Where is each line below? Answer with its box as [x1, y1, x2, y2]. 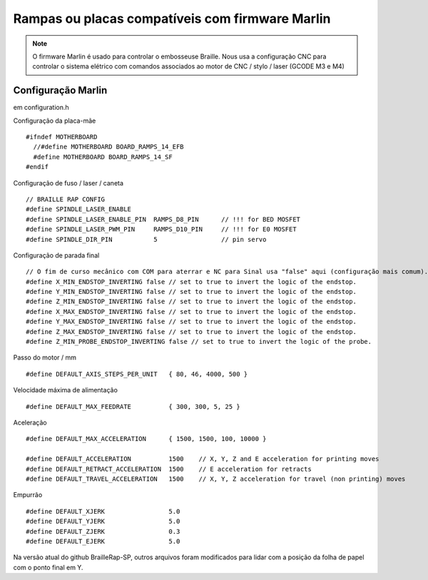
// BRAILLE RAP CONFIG [26, 195, 106, 203]
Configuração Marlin [13, 84, 108, 96]
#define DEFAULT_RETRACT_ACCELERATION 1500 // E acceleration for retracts [26, 464, 312, 473]
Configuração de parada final [13, 250, 100, 260]
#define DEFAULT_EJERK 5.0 [26, 537, 180, 545]
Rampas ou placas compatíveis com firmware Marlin [13, 11, 331, 26]
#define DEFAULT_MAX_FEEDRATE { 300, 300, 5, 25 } [26, 402, 240, 410]
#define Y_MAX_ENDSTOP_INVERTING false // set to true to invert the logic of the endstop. [26, 317, 357, 326]
